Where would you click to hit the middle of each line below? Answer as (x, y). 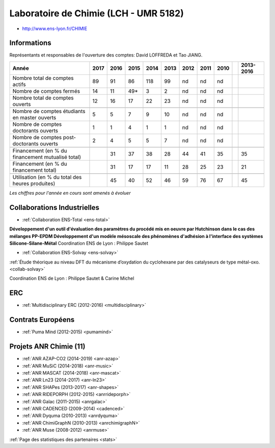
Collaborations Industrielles (54, 207)
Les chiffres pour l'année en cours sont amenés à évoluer (70, 193)
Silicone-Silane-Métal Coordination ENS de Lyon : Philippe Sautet (79, 243)
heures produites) (34, 183)
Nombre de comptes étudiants (49, 111)
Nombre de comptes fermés (46, 91)
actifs (19, 84)
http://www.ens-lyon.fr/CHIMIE (55, 29)
